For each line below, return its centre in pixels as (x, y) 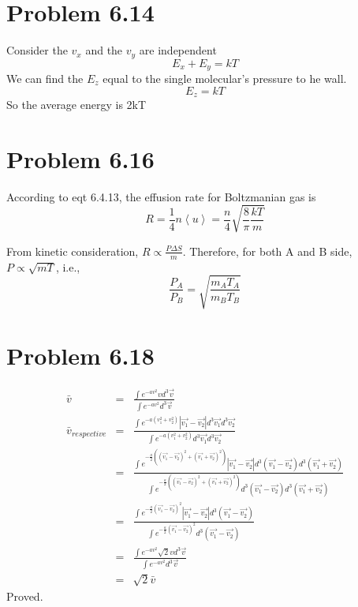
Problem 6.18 (80, 356)
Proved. (25, 596)
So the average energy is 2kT (76, 105)
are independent (178, 50)
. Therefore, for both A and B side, (267, 251)
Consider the (37, 50)
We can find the (45, 79)
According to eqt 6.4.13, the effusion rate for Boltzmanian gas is (161, 196)
